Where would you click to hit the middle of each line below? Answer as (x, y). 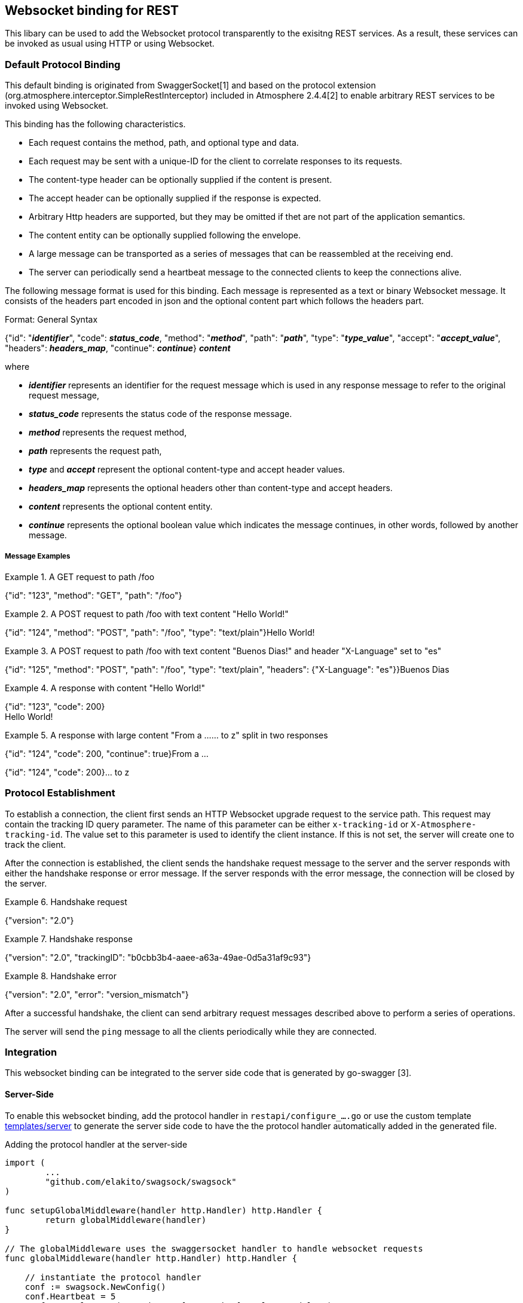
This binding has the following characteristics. (95, 124)
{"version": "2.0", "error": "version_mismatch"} (97, 994)
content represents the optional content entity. (121, 507)
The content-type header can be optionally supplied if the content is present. (181, 180)
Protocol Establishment (60, 793)
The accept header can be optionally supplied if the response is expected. (175, 198)
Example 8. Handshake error (61, 976)
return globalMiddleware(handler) (126, 1220)
